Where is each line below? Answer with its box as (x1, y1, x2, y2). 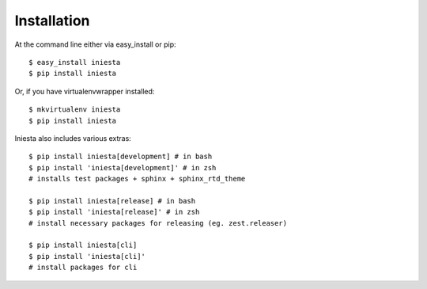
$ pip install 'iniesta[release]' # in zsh (28, 207, 200, 217)
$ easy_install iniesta (28, 58, 121, 67)
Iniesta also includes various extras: (14, 133, 132, 143)
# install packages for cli (28, 263, 138, 272)
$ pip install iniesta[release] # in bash (28, 196, 196, 205)
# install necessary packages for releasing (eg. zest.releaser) (28, 219, 288, 227)
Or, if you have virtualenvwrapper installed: (14, 86, 155, 96)
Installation (14, 12, 90, 29)
